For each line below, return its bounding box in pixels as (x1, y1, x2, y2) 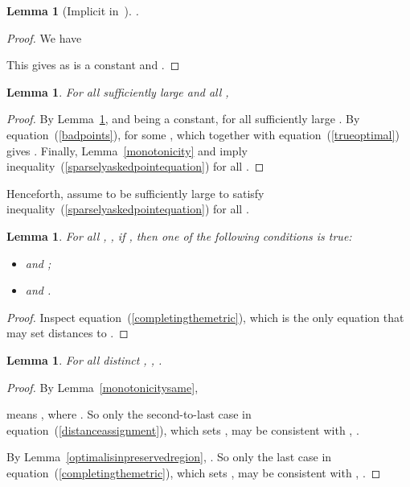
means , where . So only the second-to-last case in (6, 406, 252, 423)
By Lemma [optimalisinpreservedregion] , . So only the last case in (6, 448, 332, 465)
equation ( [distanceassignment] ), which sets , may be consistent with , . (6, 421, 359, 438)
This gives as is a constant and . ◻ (6, 56, 180, 73)
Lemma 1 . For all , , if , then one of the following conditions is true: (6, 227, 352, 244)
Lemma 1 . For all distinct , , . (6, 351, 162, 368)
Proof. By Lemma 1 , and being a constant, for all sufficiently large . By (6, 110, 360, 127)
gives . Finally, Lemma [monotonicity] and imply (6, 142, 248, 159)
